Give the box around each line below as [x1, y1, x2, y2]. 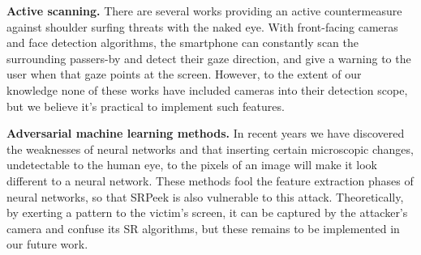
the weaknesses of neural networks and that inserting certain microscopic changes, [6, 140, 414, 157]
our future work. [6, 236, 88, 253]
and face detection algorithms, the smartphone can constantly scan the [6, 34, 359, 51]
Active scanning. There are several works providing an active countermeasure [6, 2, 402, 19]
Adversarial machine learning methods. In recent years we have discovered [6, 125, 405, 142]
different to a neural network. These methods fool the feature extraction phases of [6, 172, 414, 189]
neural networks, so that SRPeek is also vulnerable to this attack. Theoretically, [6, 188, 404, 205]
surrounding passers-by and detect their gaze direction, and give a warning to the [6, 49, 411, 66]
